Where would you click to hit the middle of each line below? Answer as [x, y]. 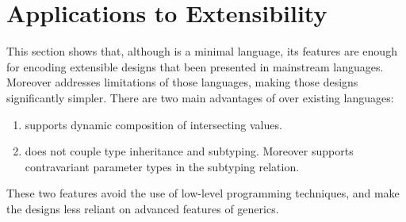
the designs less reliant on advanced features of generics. [143, 208]
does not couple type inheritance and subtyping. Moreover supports [189, 151]
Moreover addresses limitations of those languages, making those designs [182, 82]
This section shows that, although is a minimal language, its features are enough [202, 51]
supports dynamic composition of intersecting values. [153, 124]
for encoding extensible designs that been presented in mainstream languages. [195, 66]
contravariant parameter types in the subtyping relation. [162, 166]
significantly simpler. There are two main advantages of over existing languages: [200, 97]
